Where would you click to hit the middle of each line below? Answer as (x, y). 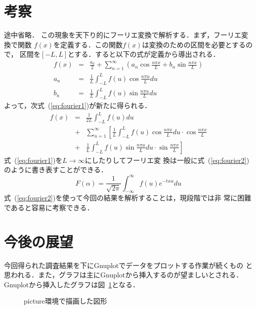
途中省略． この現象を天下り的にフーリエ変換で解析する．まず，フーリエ (123, 35)
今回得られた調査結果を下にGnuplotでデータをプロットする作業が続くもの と (128, 265)
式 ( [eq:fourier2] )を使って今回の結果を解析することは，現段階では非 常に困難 (128, 198)
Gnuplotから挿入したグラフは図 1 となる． (72, 284)
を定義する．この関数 (88, 44)
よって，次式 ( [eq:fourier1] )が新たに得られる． (78, 105)
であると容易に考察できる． (49, 207)
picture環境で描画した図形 (65, 301)
